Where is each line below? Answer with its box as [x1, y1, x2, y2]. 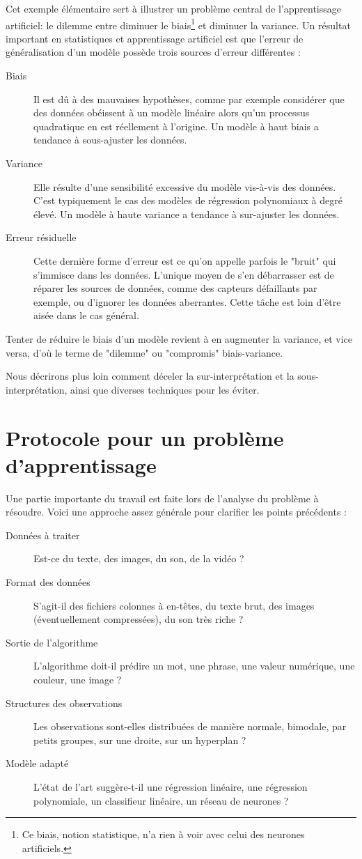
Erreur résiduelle [6, 230, 77, 245]
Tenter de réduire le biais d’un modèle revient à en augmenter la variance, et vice [6, 331, 353, 346]
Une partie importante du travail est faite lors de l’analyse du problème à [6, 490, 319, 505]
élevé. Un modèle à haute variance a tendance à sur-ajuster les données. [33, 206, 340, 221]
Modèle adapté [6, 756, 69, 771]
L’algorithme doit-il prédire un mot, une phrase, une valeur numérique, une [33, 658, 355, 673]
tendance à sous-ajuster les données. [33, 132, 187, 147]
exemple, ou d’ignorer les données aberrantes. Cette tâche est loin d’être [33, 294, 341, 309]
